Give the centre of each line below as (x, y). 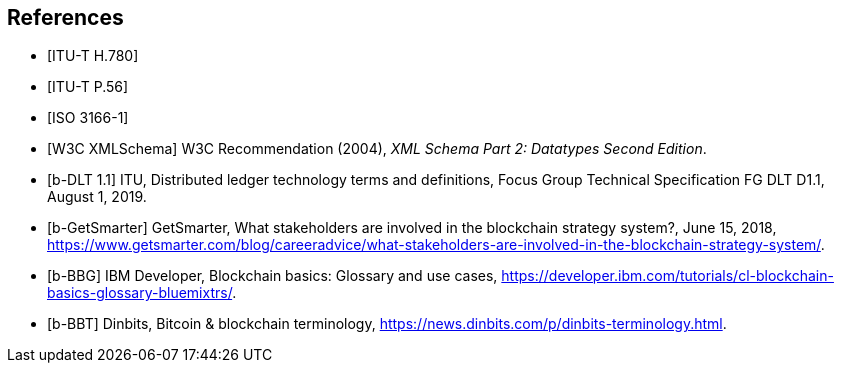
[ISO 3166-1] (88, 118)
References (65, 17)
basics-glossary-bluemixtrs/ (140, 293)
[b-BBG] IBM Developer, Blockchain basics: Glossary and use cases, (272, 276)
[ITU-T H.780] (93, 56)
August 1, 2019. (97, 197)
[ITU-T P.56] (88, 87)
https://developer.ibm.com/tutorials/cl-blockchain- (667, 276)
